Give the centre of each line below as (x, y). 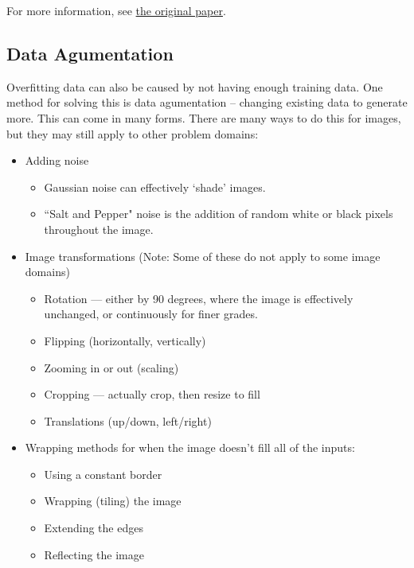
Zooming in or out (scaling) (111, 367)
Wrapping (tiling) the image (113, 501)
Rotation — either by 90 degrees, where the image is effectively (199, 298)
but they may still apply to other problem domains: (133, 133)
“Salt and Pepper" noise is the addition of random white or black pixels (219, 214)
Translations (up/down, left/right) (128, 420)
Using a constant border (103, 474)
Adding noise (57, 160)
